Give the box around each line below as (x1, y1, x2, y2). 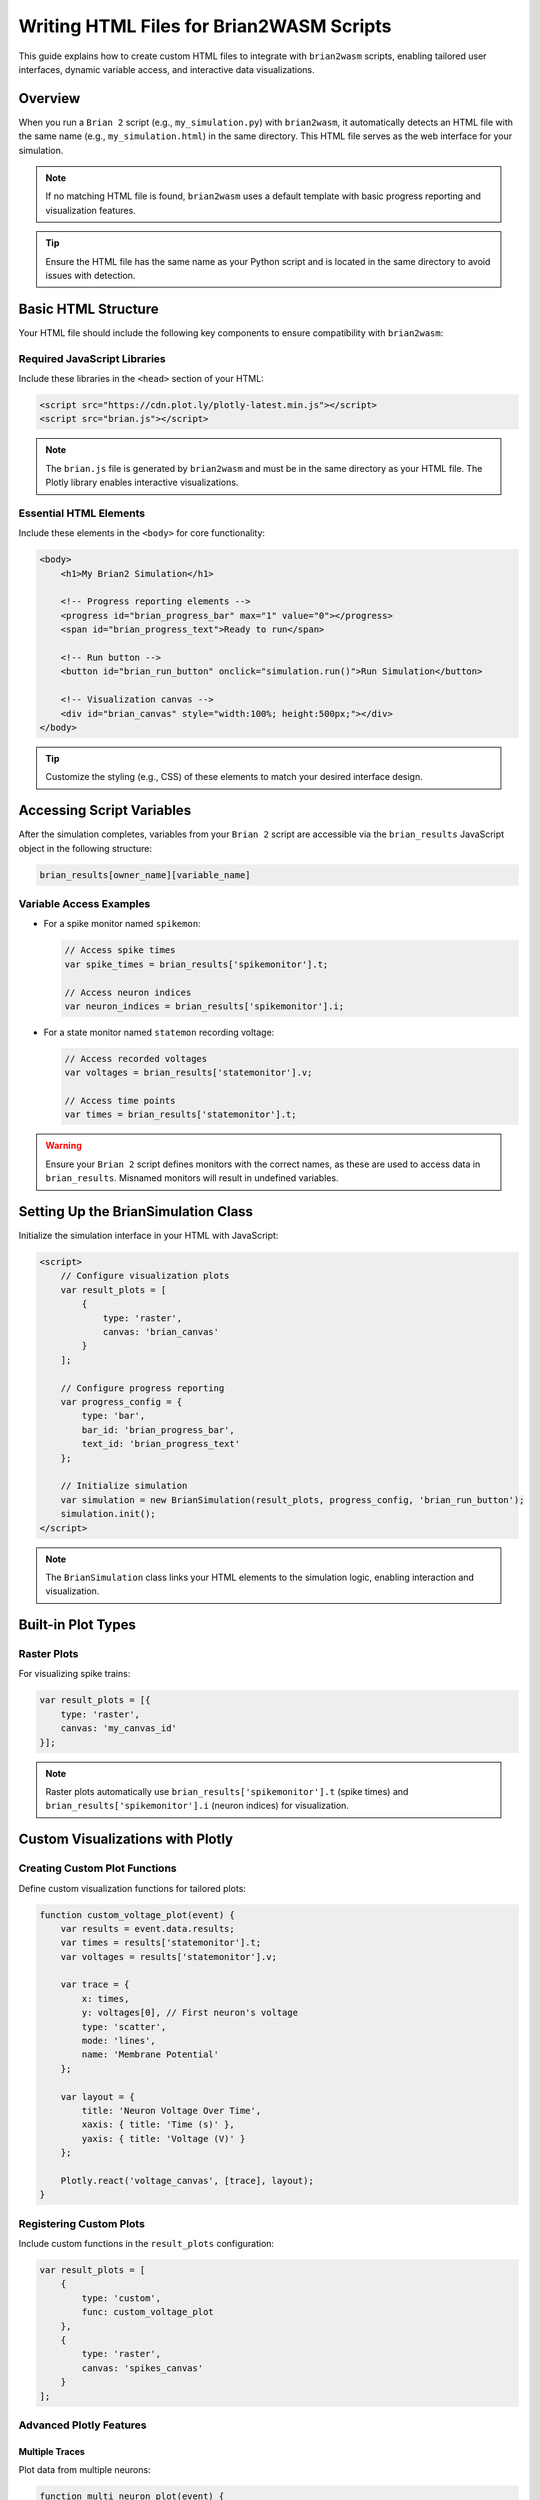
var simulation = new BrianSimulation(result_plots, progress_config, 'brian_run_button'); (60, 1494, 525, 1505)
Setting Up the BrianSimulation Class (18, 1203, 254, 1220)
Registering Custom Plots (18, 2216, 145, 2230)
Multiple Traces (18, 2445, 85, 2457)
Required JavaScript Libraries (18, 351, 167, 365)
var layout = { (60, 2091, 135, 2102)
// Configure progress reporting (60, 1382, 225, 1394)
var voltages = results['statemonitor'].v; (60, 1951, 277, 1962)
